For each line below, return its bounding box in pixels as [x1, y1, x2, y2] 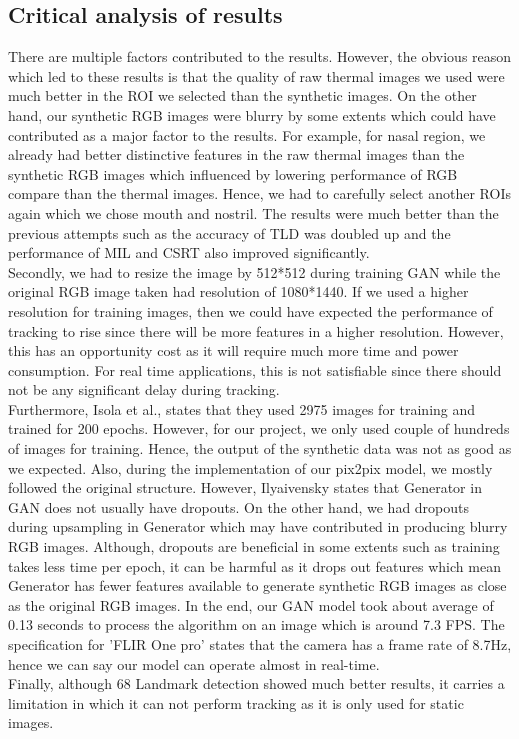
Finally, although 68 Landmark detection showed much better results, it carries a [8, 673, 505, 694]
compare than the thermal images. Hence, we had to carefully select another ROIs [8, 183, 511, 204]
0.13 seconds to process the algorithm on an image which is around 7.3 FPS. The [8, 614, 505, 635]
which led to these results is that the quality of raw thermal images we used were [8, 65, 505, 86]
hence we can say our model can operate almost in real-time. [8, 653, 380, 674]
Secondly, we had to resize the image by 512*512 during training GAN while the [8, 261, 501, 282]
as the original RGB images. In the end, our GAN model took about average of [8, 594, 494, 615]
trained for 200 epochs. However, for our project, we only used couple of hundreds [8, 418, 510, 439]
